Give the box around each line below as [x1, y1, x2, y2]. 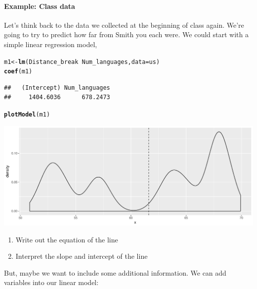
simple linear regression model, [4, 39, 97, 49]
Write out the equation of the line [15, 234, 118, 244]
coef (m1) [4, 68, 33, 75]
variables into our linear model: [4, 277, 99, 288]
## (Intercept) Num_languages [4, 84, 110, 91]
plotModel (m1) [4, 111, 50, 118]
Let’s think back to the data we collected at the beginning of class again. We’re [4, 19, 244, 30]
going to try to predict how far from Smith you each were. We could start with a [4, 29, 249, 40]
